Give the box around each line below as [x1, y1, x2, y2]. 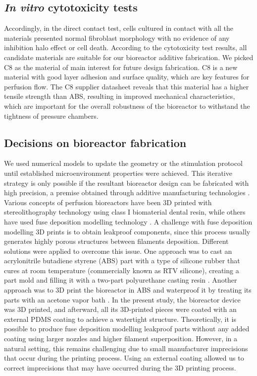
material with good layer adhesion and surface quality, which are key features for [4, 72, 250, 82]
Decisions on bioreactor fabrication [4, 135, 187, 150]
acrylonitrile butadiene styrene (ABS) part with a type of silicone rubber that [4, 255, 240, 266]
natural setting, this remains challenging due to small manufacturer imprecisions [4, 343, 248, 353]
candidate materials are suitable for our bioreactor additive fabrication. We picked [4, 52, 254, 62]
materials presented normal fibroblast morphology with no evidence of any [4, 32, 230, 43]
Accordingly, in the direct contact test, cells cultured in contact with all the [4, 23, 234, 33]
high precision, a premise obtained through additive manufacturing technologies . [4, 187, 250, 198]
